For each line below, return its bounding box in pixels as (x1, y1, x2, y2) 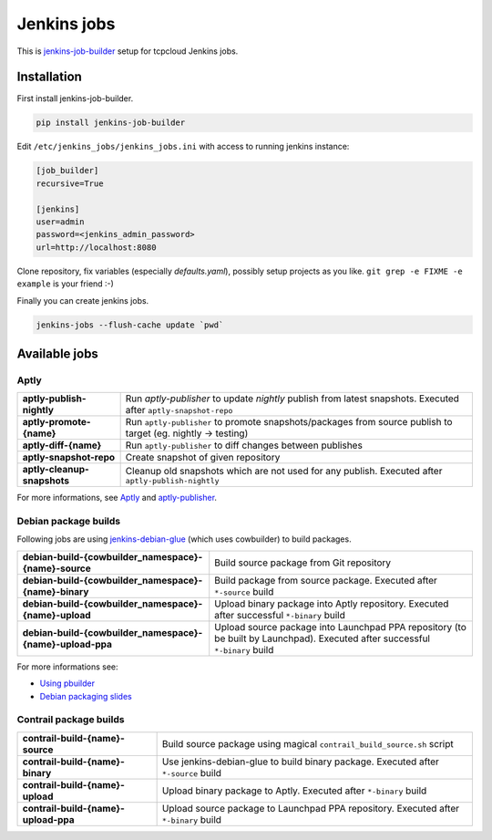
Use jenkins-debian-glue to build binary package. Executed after (161, 755, 439, 768)
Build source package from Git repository (214, 556, 392, 569)
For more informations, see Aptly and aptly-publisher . (16, 493, 218, 503)
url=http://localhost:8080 (36, 242, 157, 253)
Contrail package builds (16, 713, 125, 726)
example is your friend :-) (16, 278, 114, 289)
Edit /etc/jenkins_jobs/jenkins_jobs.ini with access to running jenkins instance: (16, 141, 350, 152)
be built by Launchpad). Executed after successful (214, 632, 430, 645)
